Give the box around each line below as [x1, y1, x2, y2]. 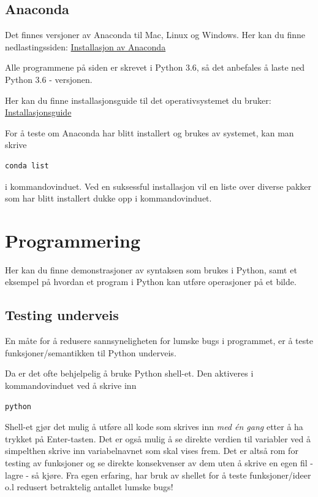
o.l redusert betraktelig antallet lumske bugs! [5, 480, 173, 493]
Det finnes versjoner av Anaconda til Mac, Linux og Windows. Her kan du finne [5, 28, 305, 41]
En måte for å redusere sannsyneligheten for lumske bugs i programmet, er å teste [5, 334, 313, 347]
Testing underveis [5, 305, 119, 324]
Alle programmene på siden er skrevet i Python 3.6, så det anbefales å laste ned [5, 61, 305, 74]
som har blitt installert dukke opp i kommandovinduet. [5, 192, 212, 205]
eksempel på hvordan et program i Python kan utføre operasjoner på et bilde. [5, 275, 297, 288]
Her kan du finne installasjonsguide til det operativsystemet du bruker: [5, 93, 271, 106]
